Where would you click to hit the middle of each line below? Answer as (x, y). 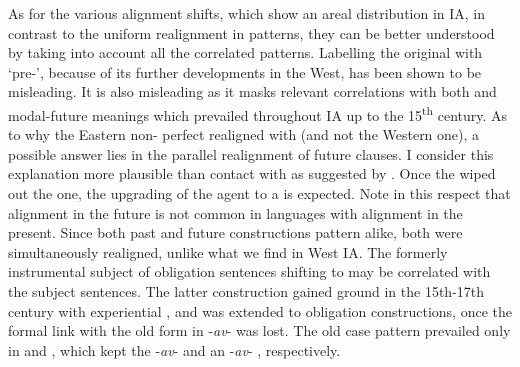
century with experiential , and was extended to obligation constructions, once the (260, 310)
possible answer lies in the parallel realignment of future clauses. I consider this (251, 153)
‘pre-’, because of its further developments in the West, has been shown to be (245, 71)
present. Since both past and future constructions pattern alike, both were (235, 232)
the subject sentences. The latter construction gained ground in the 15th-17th (246, 290)
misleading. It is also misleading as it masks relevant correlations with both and (252, 91)
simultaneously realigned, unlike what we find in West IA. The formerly (228, 251)
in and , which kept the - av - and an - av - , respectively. (174, 349)
